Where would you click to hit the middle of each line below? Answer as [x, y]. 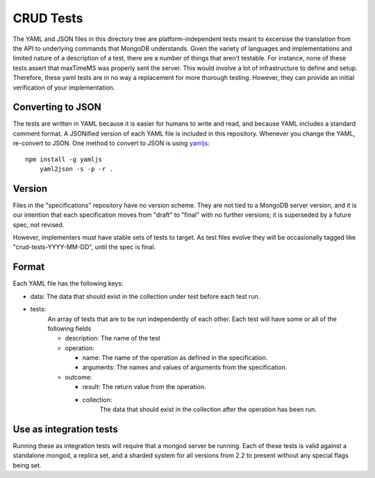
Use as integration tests [65, 429]
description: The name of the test [113, 338]
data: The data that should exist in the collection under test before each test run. [145, 296]
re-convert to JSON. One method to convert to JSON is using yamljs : [111, 143]
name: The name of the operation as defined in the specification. [175, 358]
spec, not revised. [39, 224]
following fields [69, 328]
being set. [27, 465]
